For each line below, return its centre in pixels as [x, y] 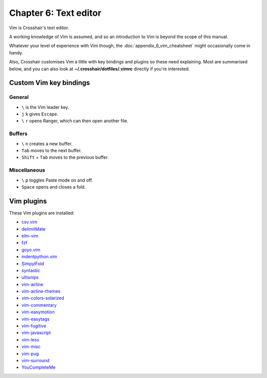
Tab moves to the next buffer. [51, 150]
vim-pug [30, 353]
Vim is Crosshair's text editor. [39, 28]
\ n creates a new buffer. [47, 143]
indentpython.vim [39, 257]
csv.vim [29, 222]
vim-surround [35, 360]
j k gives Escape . [40, 114]
